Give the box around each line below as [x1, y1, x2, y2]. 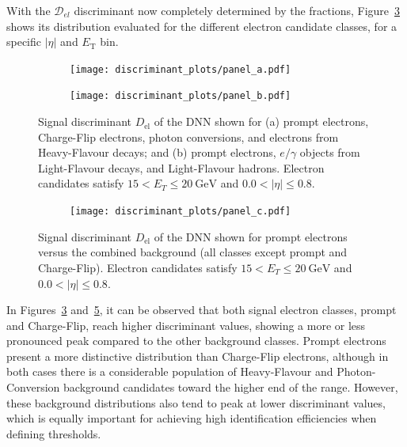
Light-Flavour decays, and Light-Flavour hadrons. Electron [38, 159, 325, 176]
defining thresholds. [6, 425, 101, 441]
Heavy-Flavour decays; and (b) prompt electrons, [38, 144, 276, 161]
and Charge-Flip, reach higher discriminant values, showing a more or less [6, 316, 366, 333]
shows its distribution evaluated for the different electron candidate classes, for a [6, 17, 397, 34]
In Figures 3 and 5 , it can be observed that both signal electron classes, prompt [6, 301, 397, 318]
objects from [299, 144, 360, 161]
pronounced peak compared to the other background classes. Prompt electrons [6, 332, 386, 349]
